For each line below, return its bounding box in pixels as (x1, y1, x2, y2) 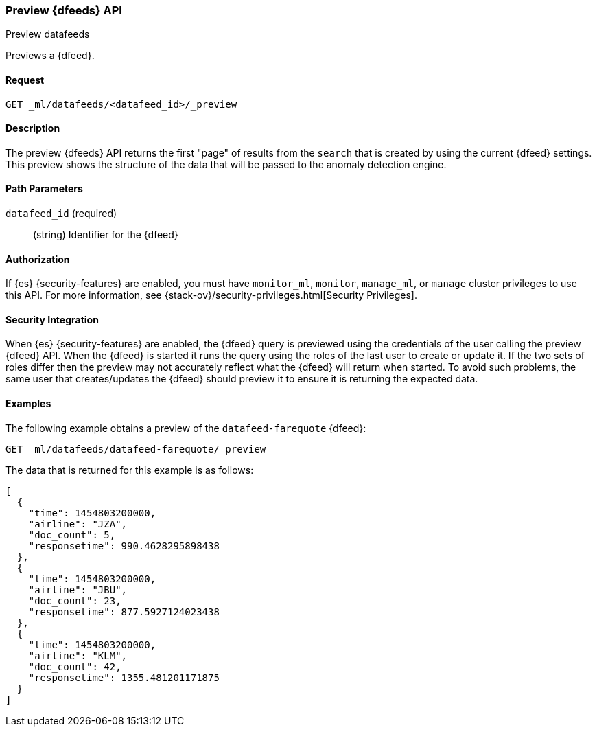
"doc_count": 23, (28, 595, 121, 606)
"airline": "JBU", (28, 584, 128, 595)
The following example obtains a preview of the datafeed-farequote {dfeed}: (5, 422, 366, 434)
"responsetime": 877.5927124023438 (28, 606, 220, 617)
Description (5, 122, 60, 135)
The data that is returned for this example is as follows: (5, 464, 254, 476)
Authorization (5, 253, 70, 265)
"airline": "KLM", (28, 650, 128, 661)
